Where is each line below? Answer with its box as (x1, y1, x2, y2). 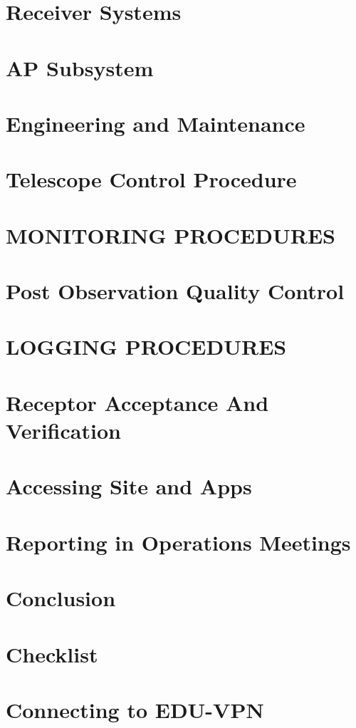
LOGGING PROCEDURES (6, 332, 287, 361)
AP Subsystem (6, 53, 154, 82)
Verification (6, 416, 121, 444)
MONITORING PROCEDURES (6, 220, 335, 249)
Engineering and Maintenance (6, 108, 305, 137)
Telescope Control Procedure (6, 165, 297, 194)
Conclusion (6, 583, 116, 613)
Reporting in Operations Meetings (6, 527, 351, 556)
